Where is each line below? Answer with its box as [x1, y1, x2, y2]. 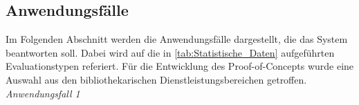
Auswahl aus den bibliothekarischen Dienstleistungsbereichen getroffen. [6, 72, 307, 86]
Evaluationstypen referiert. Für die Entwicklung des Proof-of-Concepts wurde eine [6, 59, 354, 73]
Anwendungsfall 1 [6, 86, 80, 100]
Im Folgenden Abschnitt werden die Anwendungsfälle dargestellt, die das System [6, 32, 348, 46]
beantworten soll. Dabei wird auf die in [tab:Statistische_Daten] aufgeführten [6, 45, 335, 59]
